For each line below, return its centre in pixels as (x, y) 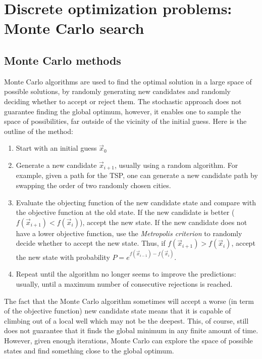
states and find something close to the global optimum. (89, 350)
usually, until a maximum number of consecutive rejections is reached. (124, 284)
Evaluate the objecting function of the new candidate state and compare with (136, 202)
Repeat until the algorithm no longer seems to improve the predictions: (126, 274)
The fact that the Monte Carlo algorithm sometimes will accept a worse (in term (129, 301)
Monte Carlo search (74, 28)
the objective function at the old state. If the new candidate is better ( (125, 212)
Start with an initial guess (56, 148)
